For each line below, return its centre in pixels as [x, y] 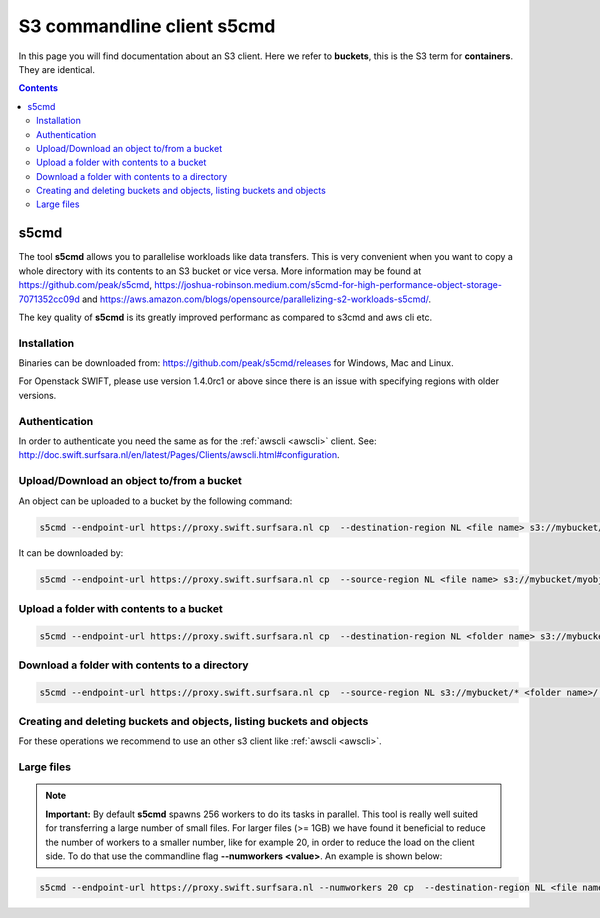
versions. [37, 395]
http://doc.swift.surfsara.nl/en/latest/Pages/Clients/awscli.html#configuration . [179, 455]
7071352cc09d [49, 299]
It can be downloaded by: [71, 553]
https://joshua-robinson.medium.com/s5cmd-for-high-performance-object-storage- [327, 285]
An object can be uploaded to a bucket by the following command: [155, 501]
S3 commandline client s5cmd [147, 26]
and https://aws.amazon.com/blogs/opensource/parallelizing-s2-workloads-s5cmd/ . [256, 299]
